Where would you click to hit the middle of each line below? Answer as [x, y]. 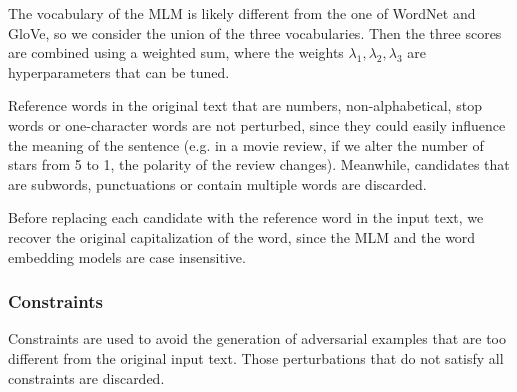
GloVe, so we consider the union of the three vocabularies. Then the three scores [255, 32]
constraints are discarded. [86, 377]
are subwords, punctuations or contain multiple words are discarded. [217, 183]
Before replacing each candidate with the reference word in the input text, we [246, 217]
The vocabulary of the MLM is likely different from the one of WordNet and [242, 13]
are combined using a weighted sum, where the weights [176, 52]
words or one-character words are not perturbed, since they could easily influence [257, 124]
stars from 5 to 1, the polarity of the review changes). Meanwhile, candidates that [259, 164]
